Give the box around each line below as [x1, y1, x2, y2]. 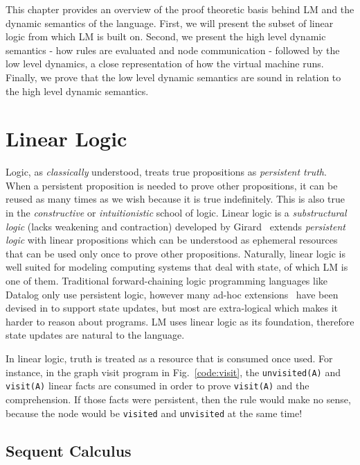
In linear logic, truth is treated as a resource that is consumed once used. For [6, 351, 333, 365]
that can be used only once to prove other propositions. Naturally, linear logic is [6, 246, 345, 260]
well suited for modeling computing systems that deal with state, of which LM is [6, 260, 348, 274]
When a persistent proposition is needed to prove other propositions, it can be [6, 178, 338, 192]
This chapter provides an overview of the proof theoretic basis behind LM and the [6, 2, 354, 16]
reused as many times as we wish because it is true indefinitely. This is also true [6, 192, 345, 206]
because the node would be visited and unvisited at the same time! [6, 405, 303, 420]
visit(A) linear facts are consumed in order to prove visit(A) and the [6, 378, 309, 393]
